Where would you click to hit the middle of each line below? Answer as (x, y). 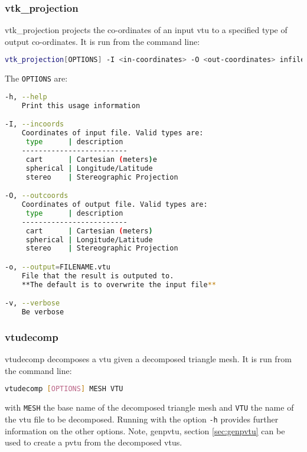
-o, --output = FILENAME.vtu (58, 267)
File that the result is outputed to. (98, 276)
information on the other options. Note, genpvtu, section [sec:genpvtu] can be (145, 430)
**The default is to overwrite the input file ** (119, 284)
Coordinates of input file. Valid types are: (112, 133)
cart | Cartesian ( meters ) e (91, 159)
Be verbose (43, 312)
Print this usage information (81, 105)
